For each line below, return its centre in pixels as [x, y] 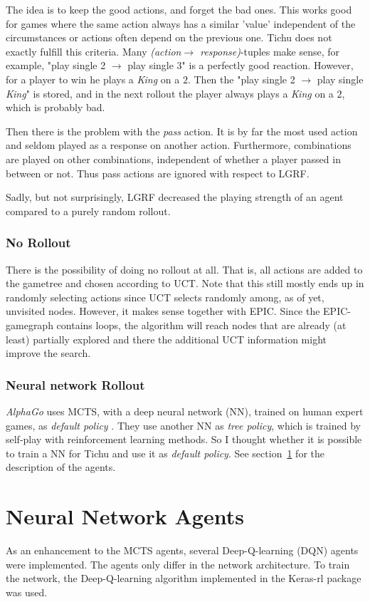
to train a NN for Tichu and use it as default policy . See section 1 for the [165, 453]
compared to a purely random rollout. [88, 211]
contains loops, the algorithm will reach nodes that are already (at [201, 325]
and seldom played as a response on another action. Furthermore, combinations [179, 145]
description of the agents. [61, 467]
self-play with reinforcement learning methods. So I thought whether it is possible [184, 439]
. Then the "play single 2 [241, 79]
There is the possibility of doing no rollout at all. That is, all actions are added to [184, 269]
